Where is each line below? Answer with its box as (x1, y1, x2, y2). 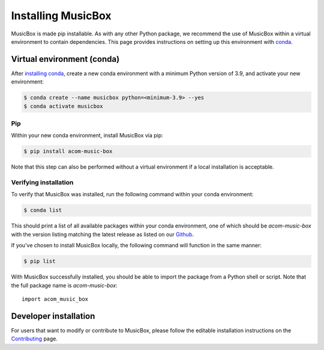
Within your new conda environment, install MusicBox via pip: (11, 132, 163, 139)
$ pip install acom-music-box (23, 148, 113, 155)
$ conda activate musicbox (23, 103, 103, 109)
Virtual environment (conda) (11, 54, 120, 64)
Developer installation (11, 311, 95, 321)
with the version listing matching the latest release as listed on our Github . (11, 231, 194, 238)
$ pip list (23, 258, 56, 265)
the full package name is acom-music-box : (11, 282, 118, 289)
